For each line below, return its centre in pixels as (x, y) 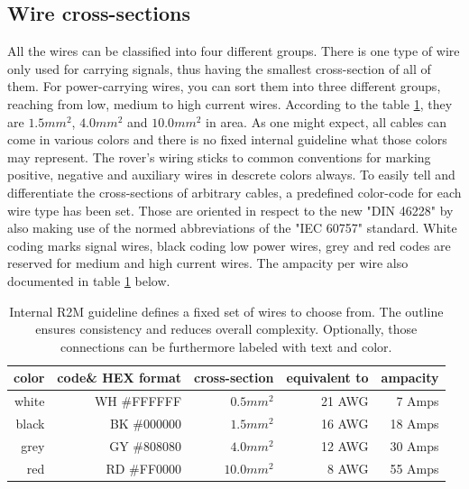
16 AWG (345, 423)
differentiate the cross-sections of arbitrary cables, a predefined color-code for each (234, 192)
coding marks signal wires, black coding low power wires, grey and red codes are (229, 245)
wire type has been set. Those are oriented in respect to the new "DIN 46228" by (230, 210)
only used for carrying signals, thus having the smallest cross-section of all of (219, 68)
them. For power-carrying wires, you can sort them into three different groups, (224, 86)
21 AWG (345, 401)
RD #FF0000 (144, 468)
